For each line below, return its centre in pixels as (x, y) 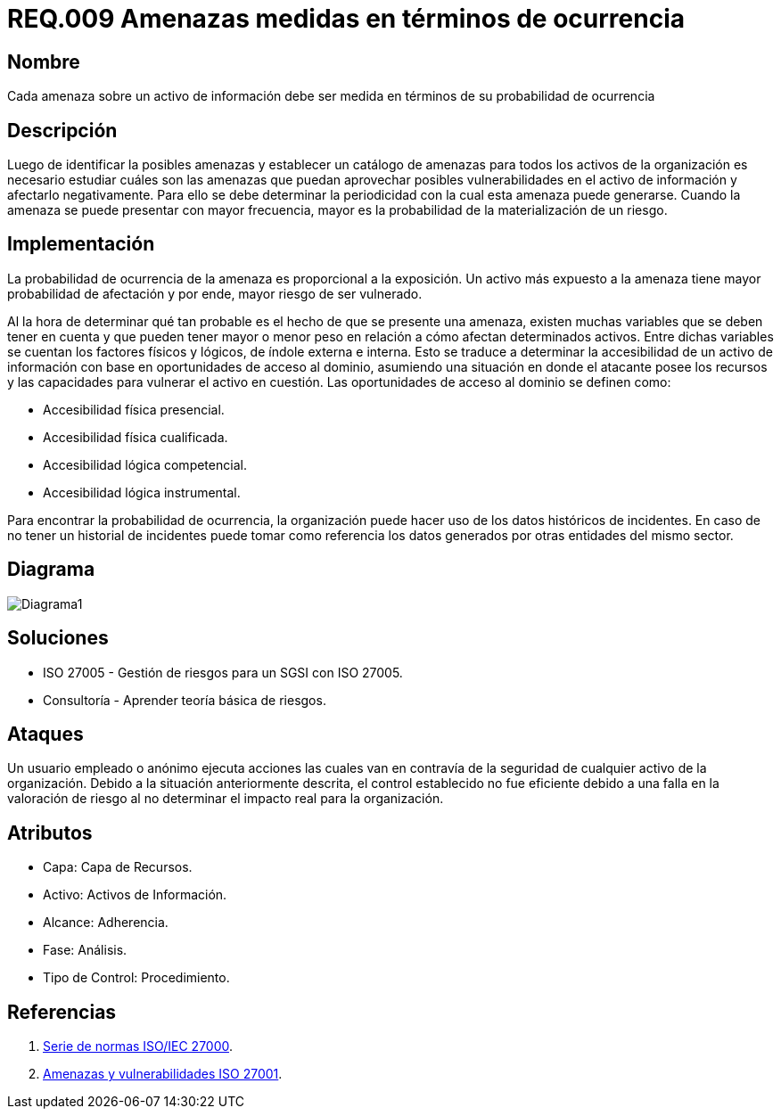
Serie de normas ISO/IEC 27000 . (138, 1046)
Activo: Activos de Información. (135, 895)
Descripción (62, 130)
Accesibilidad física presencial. (134, 409)
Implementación (81, 244)
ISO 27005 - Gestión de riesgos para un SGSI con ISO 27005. (223, 672)
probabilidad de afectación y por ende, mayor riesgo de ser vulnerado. (215, 293)
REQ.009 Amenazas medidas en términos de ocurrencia (346, 19)
